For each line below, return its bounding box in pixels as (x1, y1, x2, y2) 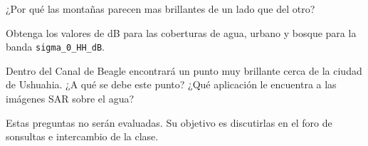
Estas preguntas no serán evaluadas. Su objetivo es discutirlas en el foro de (6, 115, 332, 130)
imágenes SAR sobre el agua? (6, 91, 135, 106)
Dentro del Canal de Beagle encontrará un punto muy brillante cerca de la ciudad (6, 63, 362, 78)
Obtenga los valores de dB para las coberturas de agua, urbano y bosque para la (6, 25, 357, 40)
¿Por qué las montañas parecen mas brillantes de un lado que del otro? (6, 1, 315, 16)
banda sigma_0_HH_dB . (6, 39, 105, 54)
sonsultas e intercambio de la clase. (6, 129, 159, 144)
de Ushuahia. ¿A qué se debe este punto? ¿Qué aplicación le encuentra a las (6, 77, 337, 92)
